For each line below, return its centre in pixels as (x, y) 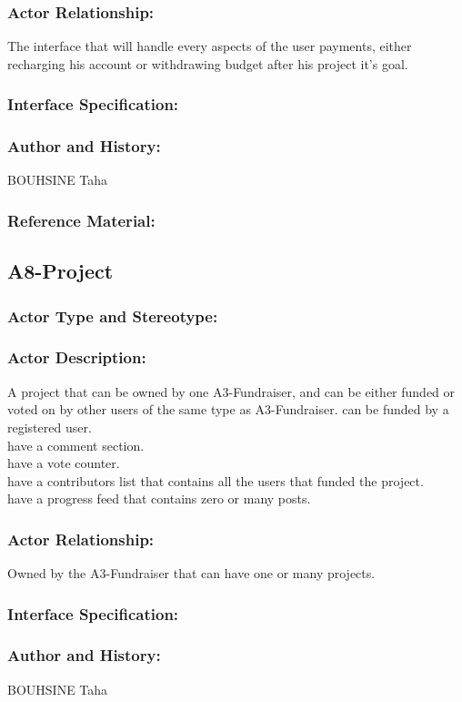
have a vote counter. (64, 463)
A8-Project (60, 271)
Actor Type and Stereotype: (113, 315)
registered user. (50, 427)
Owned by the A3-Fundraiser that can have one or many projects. (191, 573)
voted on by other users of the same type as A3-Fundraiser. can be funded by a (228, 409)
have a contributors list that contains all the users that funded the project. (216, 480)
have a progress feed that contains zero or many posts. (159, 499)
